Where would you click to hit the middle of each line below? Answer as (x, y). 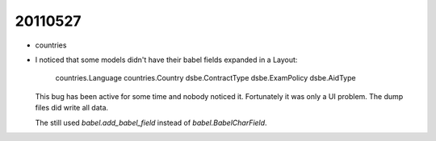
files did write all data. (72, 108)
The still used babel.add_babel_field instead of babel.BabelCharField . (151, 122)
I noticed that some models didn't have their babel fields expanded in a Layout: (166, 60)
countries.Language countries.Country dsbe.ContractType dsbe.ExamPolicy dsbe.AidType (205, 78)
